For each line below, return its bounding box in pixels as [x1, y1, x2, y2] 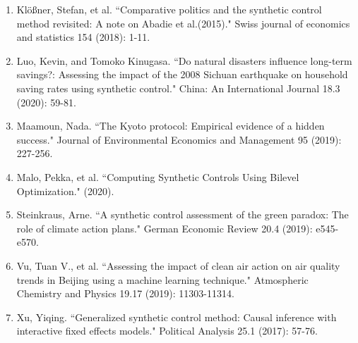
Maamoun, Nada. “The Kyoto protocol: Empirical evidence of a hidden [16, 118, 325, 133]
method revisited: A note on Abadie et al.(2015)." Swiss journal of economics [16, 15, 350, 30]
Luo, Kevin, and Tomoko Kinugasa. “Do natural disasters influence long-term [16, 53, 352, 68]
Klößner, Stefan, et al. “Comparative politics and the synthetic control [16, 2, 322, 16]
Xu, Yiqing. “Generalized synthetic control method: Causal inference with [16, 309, 337, 324]
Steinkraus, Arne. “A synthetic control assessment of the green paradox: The [16, 207, 349, 222]
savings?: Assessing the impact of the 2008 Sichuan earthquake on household [16, 67, 348, 82]
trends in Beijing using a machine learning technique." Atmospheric [16, 272, 309, 287]
